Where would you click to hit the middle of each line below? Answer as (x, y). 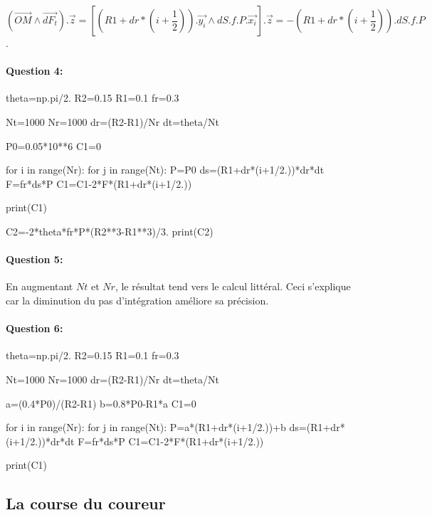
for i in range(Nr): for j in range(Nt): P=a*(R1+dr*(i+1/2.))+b (146, 427)
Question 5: (35, 259)
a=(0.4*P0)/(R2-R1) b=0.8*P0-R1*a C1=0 (101, 403)
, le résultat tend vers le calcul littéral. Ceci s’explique (233, 286)
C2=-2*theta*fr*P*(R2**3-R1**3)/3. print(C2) (110, 231)
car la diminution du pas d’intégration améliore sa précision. (137, 300)
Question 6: (35, 328)
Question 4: (35, 71)
